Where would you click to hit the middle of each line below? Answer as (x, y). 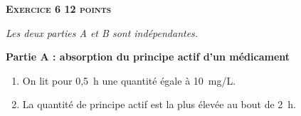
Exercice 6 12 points (59, 9)
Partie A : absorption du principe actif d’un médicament (148, 57)
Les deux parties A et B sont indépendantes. (102, 32)
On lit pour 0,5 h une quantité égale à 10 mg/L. (129, 80)
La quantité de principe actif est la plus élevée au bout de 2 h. (159, 104)
